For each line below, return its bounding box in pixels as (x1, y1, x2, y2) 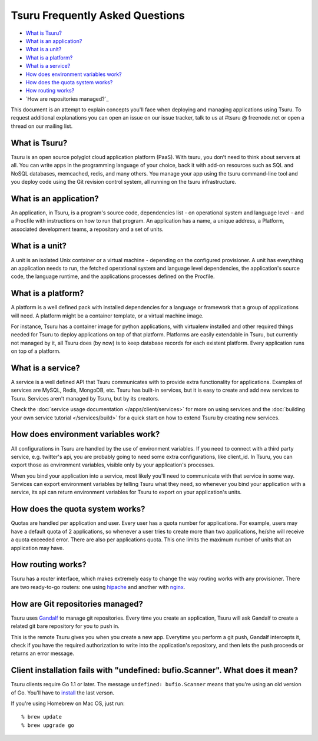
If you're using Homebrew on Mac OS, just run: (11, 700, 125, 707)
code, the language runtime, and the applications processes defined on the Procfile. (11, 273, 215, 280)
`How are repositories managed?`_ (25, 95, 109, 102)
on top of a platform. (11, 348, 61, 355)
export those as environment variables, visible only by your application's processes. (11, 461, 215, 468)
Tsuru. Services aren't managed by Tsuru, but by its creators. (11, 395, 160, 402)
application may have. (11, 544, 64, 551)
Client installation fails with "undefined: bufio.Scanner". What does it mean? (11, 666, 299, 676)
